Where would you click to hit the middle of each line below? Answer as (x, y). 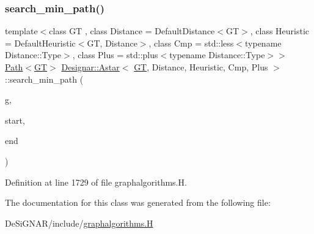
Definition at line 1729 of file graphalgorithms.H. (96, 182)
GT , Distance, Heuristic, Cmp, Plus (201, 67)
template (21, 31)
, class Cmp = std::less (191, 43)
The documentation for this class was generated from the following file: (138, 202)
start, (15, 120)
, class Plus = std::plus (115, 55)
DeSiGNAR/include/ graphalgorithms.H (79, 223)
